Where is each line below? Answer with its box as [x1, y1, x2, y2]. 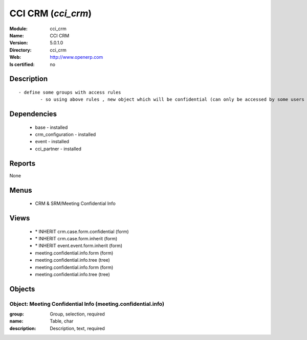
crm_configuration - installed [35, 131, 96, 138]
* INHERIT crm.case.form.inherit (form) [35, 235, 118, 241]
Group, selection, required [50, 311, 105, 317]
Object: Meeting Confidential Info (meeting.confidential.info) [9, 300, 165, 307]
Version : [9, 40, 28, 46]
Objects [9, 284, 35, 293]
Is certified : [9, 61, 35, 67]
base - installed [35, 124, 68, 130]
